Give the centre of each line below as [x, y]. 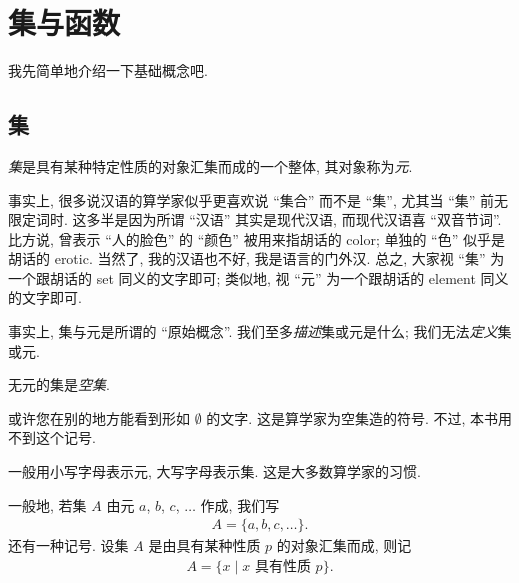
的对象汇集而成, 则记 [344, 545]
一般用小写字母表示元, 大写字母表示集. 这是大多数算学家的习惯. [214, 471]
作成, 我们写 [240, 504]
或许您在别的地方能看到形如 [99, 417]
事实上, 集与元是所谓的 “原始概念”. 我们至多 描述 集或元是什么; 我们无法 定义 [253, 331]
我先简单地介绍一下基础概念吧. [108, 70]
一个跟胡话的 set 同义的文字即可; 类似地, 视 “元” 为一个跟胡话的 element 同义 [258, 277]
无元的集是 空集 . [59, 384]
